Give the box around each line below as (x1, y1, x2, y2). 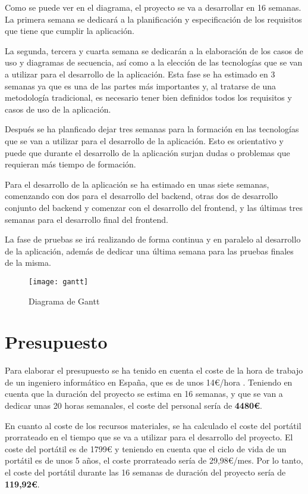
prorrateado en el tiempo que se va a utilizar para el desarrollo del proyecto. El (5, 431, 293, 443)
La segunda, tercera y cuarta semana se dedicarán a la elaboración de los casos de (5, 44, 303, 57)
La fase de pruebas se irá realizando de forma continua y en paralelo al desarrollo (5, 233, 301, 246)
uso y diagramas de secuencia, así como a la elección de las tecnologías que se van (5, 56, 303, 69)
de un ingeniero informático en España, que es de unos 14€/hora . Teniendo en (5, 375, 293, 388)
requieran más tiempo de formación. (5, 158, 136, 170)
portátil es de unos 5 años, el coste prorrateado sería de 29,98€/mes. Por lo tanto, (5, 454, 303, 467)
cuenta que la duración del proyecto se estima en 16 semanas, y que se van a (5, 387, 283, 400)
